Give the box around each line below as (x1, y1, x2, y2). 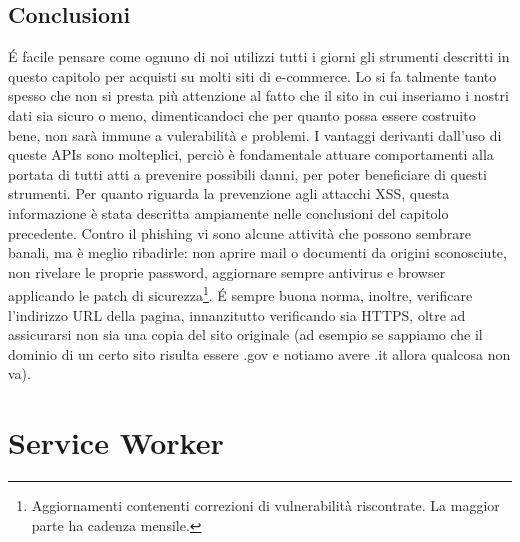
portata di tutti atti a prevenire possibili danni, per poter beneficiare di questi (8, 163, 487, 184)
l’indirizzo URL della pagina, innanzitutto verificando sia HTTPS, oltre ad (8, 304, 466, 325)
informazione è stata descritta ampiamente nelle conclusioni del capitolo (8, 202, 449, 223)
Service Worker (8, 422, 224, 463)
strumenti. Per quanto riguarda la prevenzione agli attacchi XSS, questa (8, 183, 450, 204)
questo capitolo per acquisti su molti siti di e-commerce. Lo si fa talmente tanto (8, 65, 497, 86)
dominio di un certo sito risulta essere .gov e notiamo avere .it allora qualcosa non (8, 343, 511, 364)
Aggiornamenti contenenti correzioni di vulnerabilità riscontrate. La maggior (31, 495, 500, 516)
